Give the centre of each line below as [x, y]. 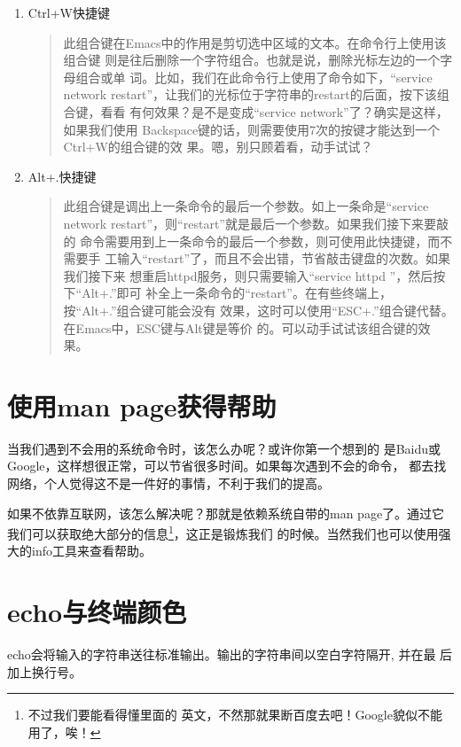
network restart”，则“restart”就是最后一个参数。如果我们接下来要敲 [256, 223]
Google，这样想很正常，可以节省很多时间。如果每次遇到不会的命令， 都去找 [227, 466]
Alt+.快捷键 [62, 176]
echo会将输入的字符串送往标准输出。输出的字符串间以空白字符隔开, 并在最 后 [230, 654]
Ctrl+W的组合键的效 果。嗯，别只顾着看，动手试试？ [218, 147]
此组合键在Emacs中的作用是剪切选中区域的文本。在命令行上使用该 [255, 42]
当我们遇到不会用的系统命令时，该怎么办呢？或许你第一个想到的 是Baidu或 [224, 448]
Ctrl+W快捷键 [69, 12]
